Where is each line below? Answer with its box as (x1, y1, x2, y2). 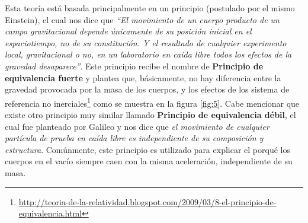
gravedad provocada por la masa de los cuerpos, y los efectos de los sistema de (5, 83, 290, 95)
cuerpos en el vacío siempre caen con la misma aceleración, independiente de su (5, 155, 293, 167)
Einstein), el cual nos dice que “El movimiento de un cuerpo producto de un (5, 13, 280, 26)
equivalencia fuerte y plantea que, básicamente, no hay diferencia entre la (5, 71, 281, 84)
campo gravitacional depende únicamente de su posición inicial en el (5, 25, 252, 37)
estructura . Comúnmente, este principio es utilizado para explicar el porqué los (5, 143, 290, 155)
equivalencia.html (18, 207, 82, 219)
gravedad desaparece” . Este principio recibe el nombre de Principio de (5, 59, 264, 72)
